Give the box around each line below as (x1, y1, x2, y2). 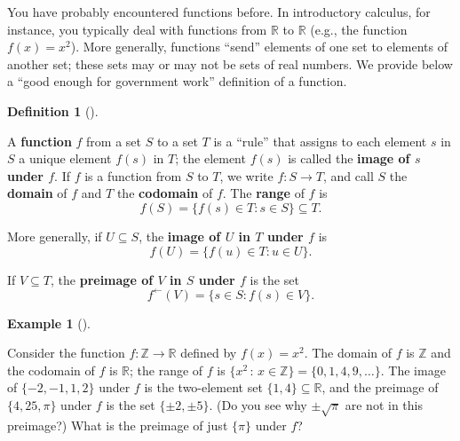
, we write (219, 166, 274, 185)
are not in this (345, 396, 423, 413)
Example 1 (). (7, 313, 91, 332)
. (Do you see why (209, 396, 307, 413)
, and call (323, 166, 374, 185)
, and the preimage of (321, 378, 439, 397)
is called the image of (288, 149, 410, 168)
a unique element (19, 149, 112, 168)
